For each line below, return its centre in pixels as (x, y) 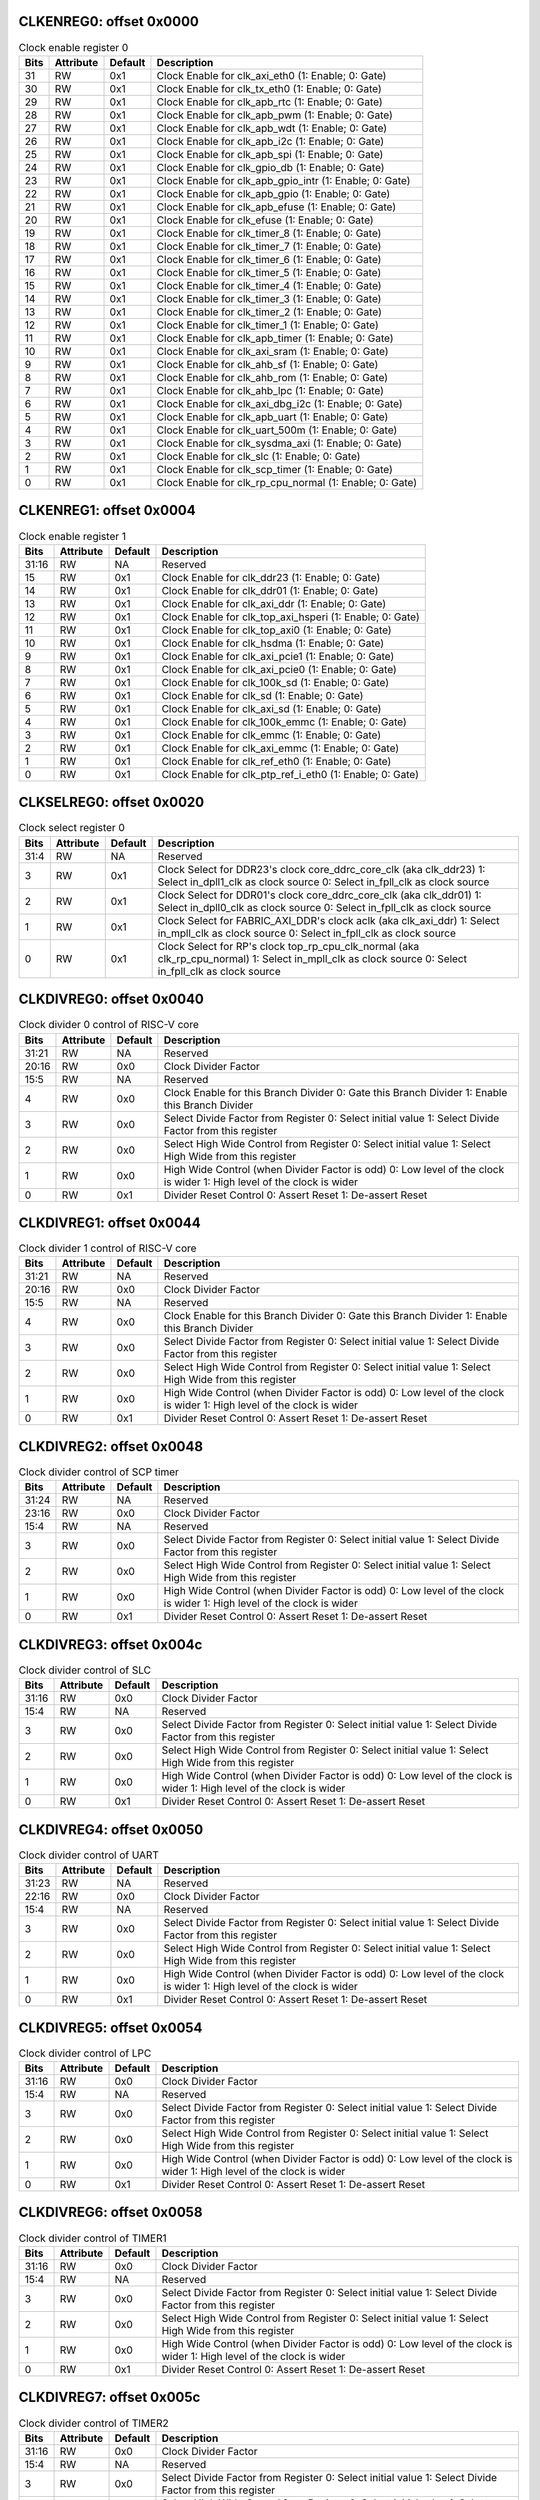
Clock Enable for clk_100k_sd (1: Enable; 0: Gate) (275, 682)
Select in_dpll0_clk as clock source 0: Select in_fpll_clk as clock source (324, 907)
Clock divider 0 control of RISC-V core (108, 1025)
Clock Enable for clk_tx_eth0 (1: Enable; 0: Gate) (269, 88)
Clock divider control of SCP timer (99, 1472)
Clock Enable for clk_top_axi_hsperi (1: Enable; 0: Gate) (290, 617)
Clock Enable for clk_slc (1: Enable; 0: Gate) (258, 456)
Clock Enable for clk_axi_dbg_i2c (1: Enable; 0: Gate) (280, 403)
